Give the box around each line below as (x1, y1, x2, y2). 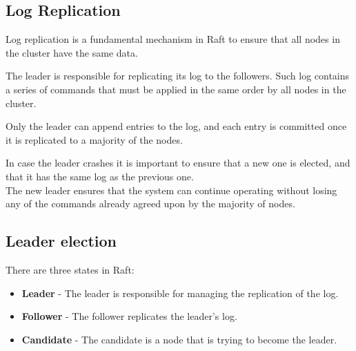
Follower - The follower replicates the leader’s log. (21, 309, 237, 323)
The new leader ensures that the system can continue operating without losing (6, 182, 337, 197)
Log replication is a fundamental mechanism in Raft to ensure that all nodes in (6, 32, 340, 46)
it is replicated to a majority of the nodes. (6, 132, 183, 146)
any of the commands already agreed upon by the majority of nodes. (6, 196, 295, 211)
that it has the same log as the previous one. (6, 169, 194, 183)
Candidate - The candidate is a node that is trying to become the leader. (21, 332, 337, 346)
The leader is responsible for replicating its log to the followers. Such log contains (6, 68, 350, 83)
